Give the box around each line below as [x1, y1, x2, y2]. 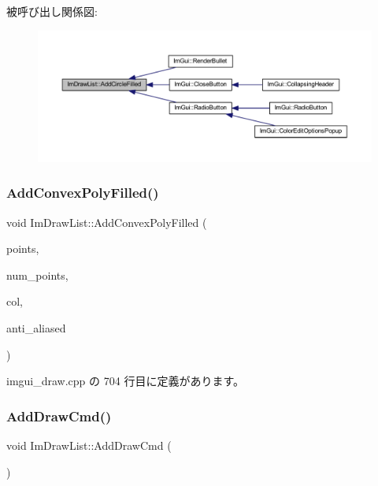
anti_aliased [6, 320, 66, 336]
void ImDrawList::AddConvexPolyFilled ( [6, 213, 207, 230]
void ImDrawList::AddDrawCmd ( [6, 437, 172, 454]
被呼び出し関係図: [6, 3, 98, 19]
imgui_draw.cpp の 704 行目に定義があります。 [6, 373, 244, 389]
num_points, [6, 266, 69, 283]
